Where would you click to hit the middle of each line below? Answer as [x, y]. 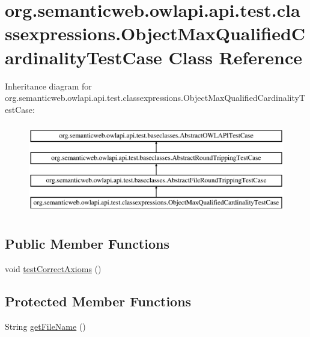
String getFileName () [45, 326]
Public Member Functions [87, 244]
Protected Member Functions [98, 301]
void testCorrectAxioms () [53, 269]
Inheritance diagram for [48, 86]
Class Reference [236, 57]
